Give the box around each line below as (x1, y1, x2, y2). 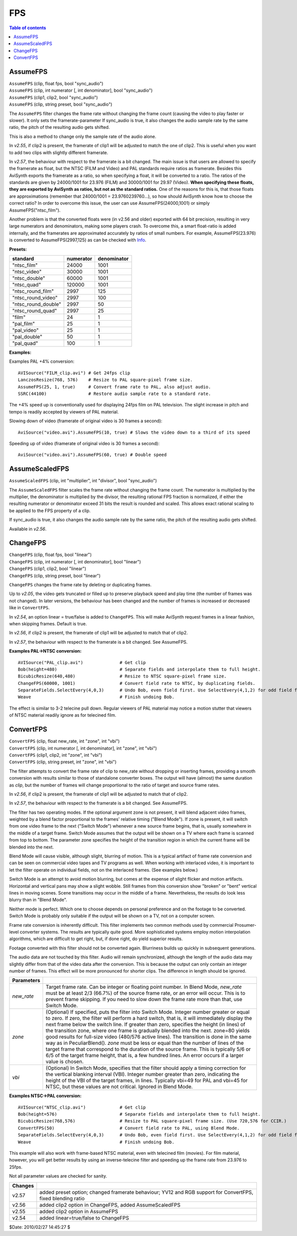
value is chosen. (46, 1058, 84, 1065)
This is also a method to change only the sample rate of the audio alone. (9, 133, 156, 139)
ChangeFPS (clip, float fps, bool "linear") (9, 552, 92, 558)
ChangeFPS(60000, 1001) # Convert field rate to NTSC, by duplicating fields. (18, 680, 256, 686)
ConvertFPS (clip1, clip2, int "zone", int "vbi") (9, 752, 102, 758)
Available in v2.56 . (9, 526, 47, 532)
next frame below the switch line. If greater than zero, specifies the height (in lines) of (46, 1021, 246, 1028)
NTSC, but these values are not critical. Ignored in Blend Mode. (46, 1083, 193, 1090)
